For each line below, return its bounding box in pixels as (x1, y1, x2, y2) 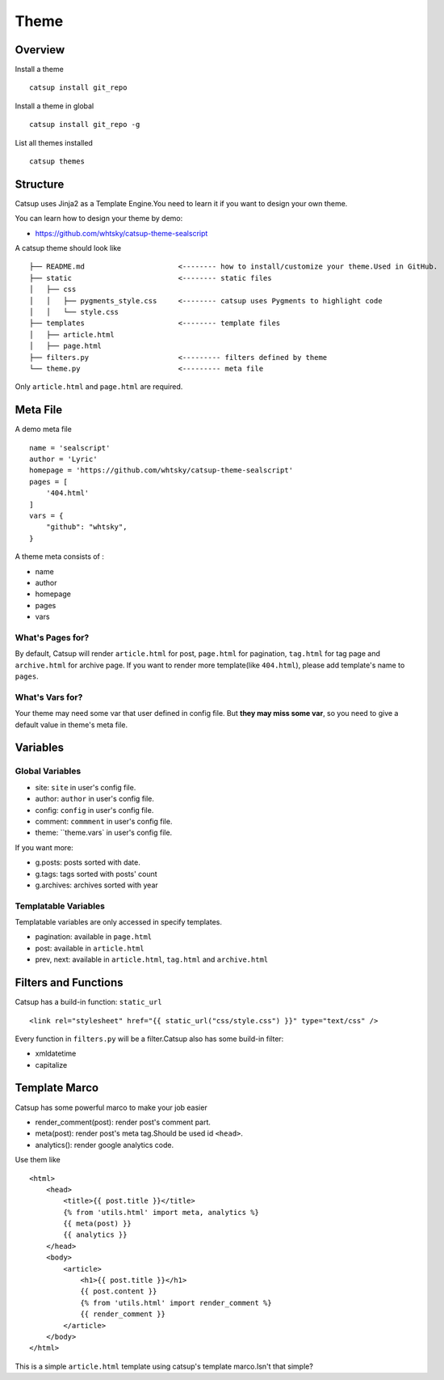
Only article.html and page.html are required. (15, 382, 183, 392)
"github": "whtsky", (45, 523, 128, 531)
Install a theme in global (15, 101, 94, 111)
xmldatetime (35, 1048, 77, 1059)
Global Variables (15, 765, 82, 777)
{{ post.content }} (80, 1287, 157, 1296)
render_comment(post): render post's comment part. (35, 1117, 212, 1127)
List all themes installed (15, 138, 93, 147)
